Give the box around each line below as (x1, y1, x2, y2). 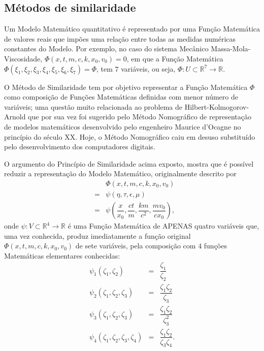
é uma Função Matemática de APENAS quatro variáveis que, (68, 220, 259, 231)
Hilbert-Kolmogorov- (184, 101, 249, 112)
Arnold (4, 111, 26, 122)
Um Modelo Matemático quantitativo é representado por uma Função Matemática (4, 23, 260, 34)
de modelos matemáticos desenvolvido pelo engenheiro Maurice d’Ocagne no (4, 121, 241, 132)
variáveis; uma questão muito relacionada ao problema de (4, 101, 183, 112)
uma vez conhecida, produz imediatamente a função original (4, 230, 191, 241)
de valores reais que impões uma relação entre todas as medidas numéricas (4, 33, 236, 44)
